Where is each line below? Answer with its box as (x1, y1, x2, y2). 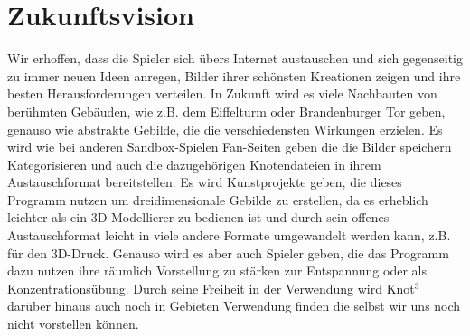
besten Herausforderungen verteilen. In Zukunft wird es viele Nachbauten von (7, 84, 437, 103)
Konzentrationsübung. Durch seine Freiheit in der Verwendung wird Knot (7, 278, 415, 297)
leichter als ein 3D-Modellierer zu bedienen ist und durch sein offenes (7, 208, 390, 227)
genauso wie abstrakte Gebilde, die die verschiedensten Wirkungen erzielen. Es (7, 119, 443, 138)
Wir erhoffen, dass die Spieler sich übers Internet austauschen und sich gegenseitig (7, 49, 464, 68)
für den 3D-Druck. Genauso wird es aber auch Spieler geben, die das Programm (7, 243, 449, 262)
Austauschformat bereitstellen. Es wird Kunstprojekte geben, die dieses (7, 173, 402, 191)
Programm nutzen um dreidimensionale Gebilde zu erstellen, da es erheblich (7, 190, 428, 209)
